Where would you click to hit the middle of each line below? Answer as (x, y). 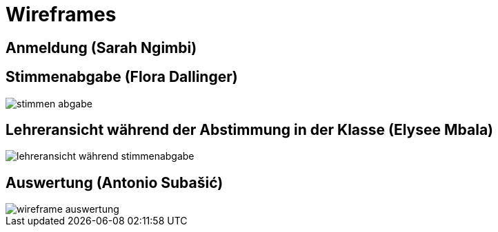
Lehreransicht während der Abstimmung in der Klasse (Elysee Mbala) (250, 130)
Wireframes (61, 14)
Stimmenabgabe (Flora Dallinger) (122, 77)
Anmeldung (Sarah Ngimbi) (101, 48)
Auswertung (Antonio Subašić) (114, 182)
